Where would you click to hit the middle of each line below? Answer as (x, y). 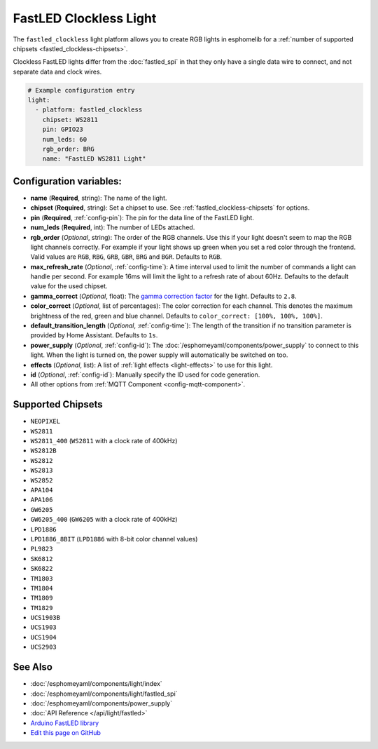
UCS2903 (44, 647)
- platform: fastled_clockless (89, 110)
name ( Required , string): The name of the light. (99, 198)
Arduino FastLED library (65, 723)
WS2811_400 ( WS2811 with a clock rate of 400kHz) (104, 441)
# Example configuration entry (82, 90)
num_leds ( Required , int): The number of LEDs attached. (113, 227)
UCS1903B (45, 618)
